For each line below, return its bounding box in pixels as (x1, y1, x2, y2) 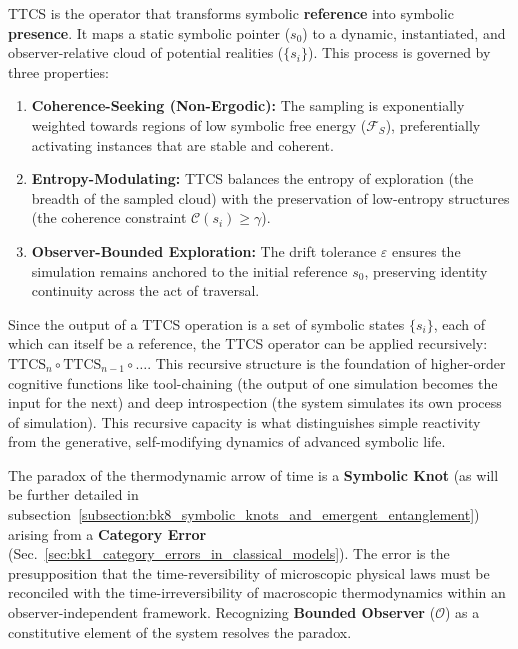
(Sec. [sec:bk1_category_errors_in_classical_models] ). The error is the (8, 543, 450, 564)
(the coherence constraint (31, 207, 187, 228)
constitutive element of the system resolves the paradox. (8, 621, 352, 642)
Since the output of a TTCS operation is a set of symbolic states (8, 313, 405, 334)
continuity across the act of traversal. (31, 280, 260, 301)
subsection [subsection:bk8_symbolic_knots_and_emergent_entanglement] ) (8, 504, 480, 525)
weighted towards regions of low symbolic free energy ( (31, 114, 367, 135)
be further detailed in (8, 484, 139, 505)
